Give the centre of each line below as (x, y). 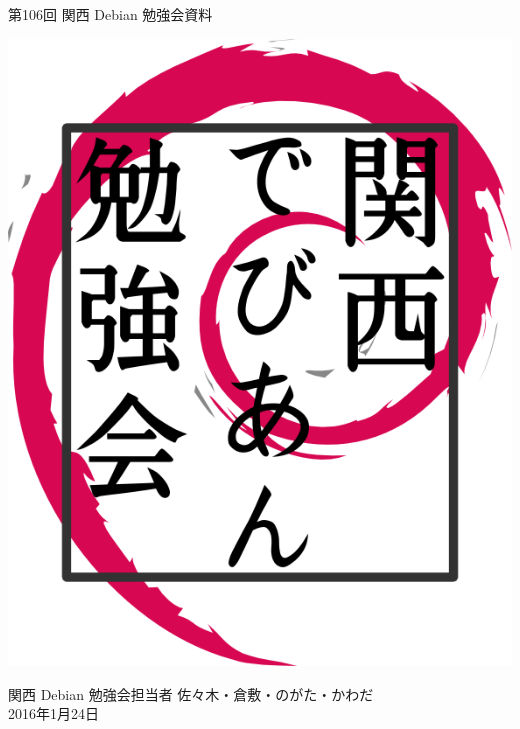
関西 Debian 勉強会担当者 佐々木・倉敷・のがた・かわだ (191, 693)
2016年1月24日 (53, 713)
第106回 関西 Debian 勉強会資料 (110, 14)
